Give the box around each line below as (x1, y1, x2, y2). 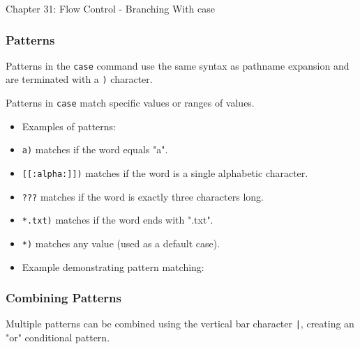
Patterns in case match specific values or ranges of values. (6, 95, 255, 110)
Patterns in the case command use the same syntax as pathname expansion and (6, 58, 350, 72)
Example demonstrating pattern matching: (22, 259, 204, 274)
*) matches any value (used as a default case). (22, 236, 220, 250)
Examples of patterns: (22, 118, 116, 133)
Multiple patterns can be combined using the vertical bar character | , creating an (6, 316, 354, 331)
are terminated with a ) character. (6, 72, 153, 86)
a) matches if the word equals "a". (22, 142, 168, 157)
